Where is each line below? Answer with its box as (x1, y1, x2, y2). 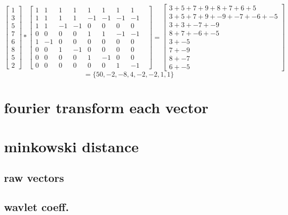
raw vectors (4, 170, 64, 185)
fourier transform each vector (4, 97, 209, 118)
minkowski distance (4, 136, 139, 156)
